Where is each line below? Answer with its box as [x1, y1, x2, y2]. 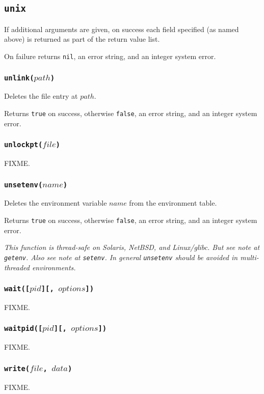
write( [4, 364, 30, 373]
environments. [32, 262, 76, 272]
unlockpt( [4, 140, 43, 149]
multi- [240, 251, 259, 262]
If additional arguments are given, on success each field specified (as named [4, 23, 239, 34]
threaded [4, 262, 30, 272]
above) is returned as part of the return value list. [4, 34, 160, 44]
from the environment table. [129, 198, 217, 208]
